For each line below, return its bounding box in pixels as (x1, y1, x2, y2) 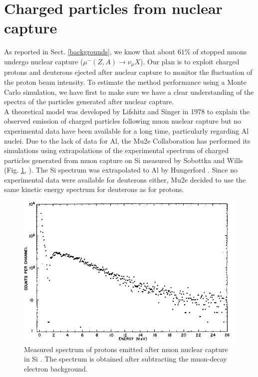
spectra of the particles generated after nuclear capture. (4, 96, 174, 107)
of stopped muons (193, 46, 247, 57)
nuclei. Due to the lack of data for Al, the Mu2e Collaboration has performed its (4, 135, 251, 146)
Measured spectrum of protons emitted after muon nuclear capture (24, 344, 228, 354)
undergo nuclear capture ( (4, 56, 83, 66)
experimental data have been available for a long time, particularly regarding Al (4, 125, 249, 136)
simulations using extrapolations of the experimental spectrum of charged (4, 145, 229, 156)
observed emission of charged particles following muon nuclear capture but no (4, 116, 241, 126)
